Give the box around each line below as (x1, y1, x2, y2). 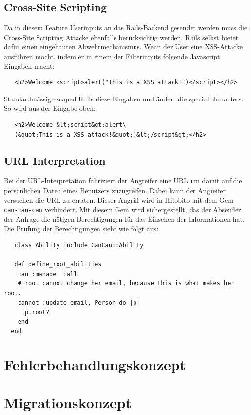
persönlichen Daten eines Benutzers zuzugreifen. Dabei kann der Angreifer (4, 185, 226, 195)
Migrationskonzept (4, 393, 132, 413)
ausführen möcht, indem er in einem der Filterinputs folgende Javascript (4, 51, 220, 61)
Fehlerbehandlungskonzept (4, 355, 186, 375)
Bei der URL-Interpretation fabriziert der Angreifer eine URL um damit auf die (4, 176, 242, 186)
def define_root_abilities (14, 261, 102, 268)
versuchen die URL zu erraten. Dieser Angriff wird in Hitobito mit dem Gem (4, 195, 233, 205)
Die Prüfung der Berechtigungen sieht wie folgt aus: (4, 223, 159, 234)
